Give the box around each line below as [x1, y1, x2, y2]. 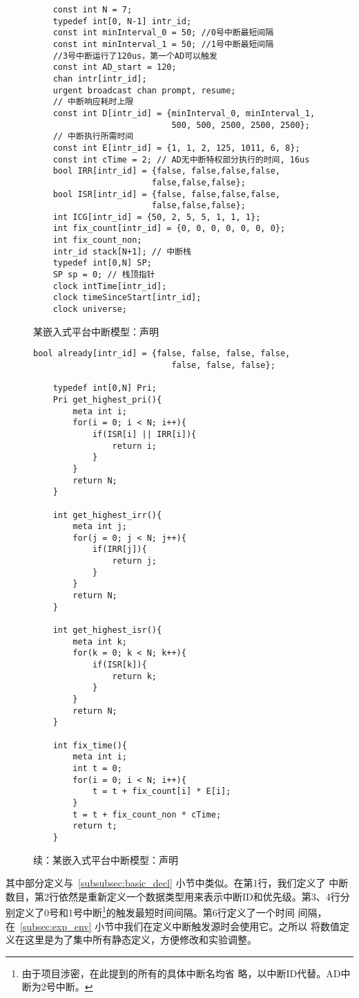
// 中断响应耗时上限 [52, 97, 134, 107]
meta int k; [72, 636, 128, 647]
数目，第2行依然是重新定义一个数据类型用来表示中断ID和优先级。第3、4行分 [6, 889, 350, 903]
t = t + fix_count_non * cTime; [72, 809, 222, 820]
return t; [72, 821, 117, 831]
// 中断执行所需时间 [52, 131, 134, 142]
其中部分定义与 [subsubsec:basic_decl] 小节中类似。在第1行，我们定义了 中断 [6, 876, 349, 890]
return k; [112, 671, 157, 681]
